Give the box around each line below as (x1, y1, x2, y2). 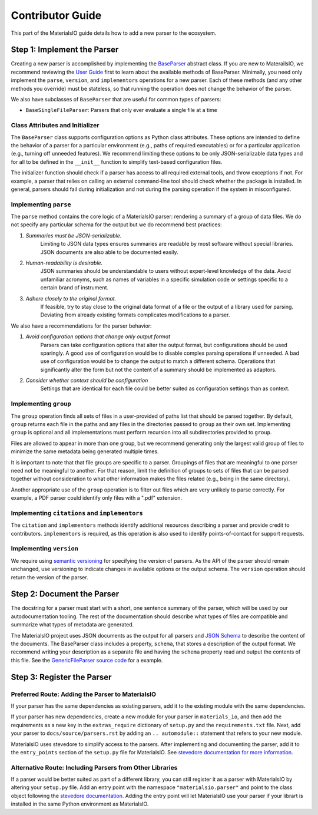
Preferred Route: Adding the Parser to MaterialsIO (11, 690, 156, 698)
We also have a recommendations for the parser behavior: (11, 322, 153, 329)
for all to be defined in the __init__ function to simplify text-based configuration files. (11, 158, 223, 165)
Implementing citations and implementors (11, 509, 144, 517)
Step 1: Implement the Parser (11, 45, 119, 55)
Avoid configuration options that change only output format (25, 333, 171, 340)
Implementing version (11, 545, 79, 553)
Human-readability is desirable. (25, 259, 103, 266)
